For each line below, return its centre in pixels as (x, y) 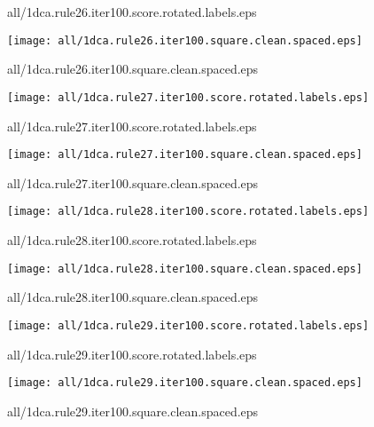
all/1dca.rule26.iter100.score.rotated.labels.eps (132, 12)
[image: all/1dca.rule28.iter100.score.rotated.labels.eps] (188, 212)
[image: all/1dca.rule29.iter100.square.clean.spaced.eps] (185, 383)
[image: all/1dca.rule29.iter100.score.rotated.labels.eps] (188, 325)
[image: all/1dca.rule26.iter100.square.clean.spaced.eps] (185, 40)
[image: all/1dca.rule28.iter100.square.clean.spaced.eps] (185, 269)
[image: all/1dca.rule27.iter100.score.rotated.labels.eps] (188, 97)
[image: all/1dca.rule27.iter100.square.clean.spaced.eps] (185, 155)
